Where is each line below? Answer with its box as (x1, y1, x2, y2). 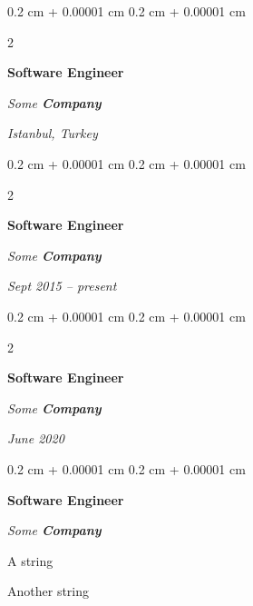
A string (7, 551, 54, 570)
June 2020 (7, 429, 64, 448)
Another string (7, 581, 90, 601)
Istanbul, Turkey (7, 124, 98, 143)
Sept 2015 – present (7, 276, 117, 295)
